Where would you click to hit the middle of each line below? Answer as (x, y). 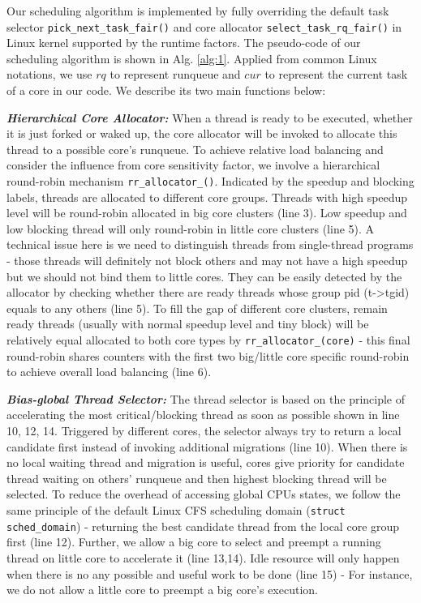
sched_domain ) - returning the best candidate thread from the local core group (203, 526)
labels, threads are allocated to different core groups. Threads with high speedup (207, 197)
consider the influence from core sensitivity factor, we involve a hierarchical (193, 165)
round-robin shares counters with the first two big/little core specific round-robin (208, 355)
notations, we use (49, 74)
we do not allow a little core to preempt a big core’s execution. (162, 590)
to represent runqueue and (175, 74)
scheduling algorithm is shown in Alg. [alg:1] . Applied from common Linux (192, 58)
